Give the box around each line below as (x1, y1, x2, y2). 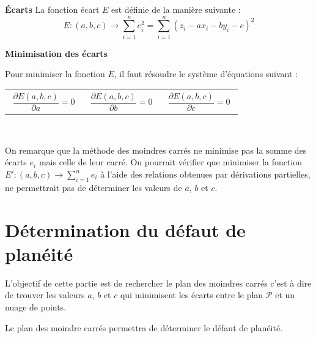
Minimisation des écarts (5, 47, 108, 59)
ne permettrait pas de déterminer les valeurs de (5, 181, 182, 193)
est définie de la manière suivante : (111, 3, 241, 15)
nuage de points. (5, 300, 67, 313)
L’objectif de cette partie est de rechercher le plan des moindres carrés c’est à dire (5, 276, 312, 289)
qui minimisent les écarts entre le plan (120, 288, 263, 301)
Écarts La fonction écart (5, 3, 100, 15)
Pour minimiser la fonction (5, 67, 105, 80)
